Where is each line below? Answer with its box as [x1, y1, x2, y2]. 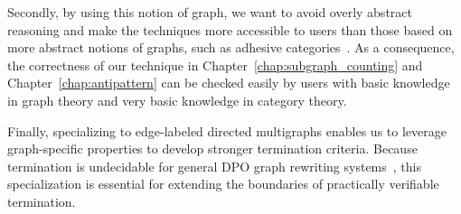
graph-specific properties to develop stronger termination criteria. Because [7, 139, 418, 158]
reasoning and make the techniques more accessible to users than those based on [7, 20, 453, 39]
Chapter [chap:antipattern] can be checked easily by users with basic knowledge [7, 73, 450, 92]
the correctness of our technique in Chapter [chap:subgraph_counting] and [7, 55, 423, 74]
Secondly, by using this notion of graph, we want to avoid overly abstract [7, 3, 412, 21]
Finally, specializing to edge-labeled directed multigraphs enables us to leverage [7, 121, 447, 140]
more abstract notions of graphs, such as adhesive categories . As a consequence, [7, 38, 455, 57]
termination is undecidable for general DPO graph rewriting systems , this [7, 156, 421, 175]
